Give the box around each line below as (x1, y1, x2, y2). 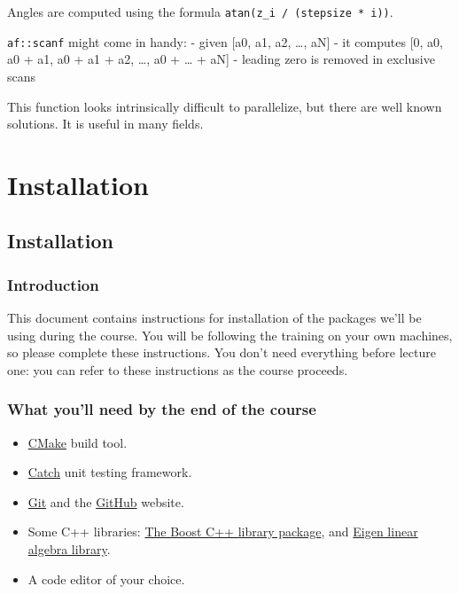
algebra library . (27, 540, 111, 559)
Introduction (7, 273, 99, 295)
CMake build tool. (27, 433, 128, 451)
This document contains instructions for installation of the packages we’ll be (7, 309, 422, 327)
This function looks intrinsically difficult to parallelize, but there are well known (7, 97, 442, 115)
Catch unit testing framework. (27, 463, 192, 481)
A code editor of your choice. (27, 569, 185, 588)
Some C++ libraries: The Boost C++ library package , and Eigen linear (27, 522, 418, 541)
